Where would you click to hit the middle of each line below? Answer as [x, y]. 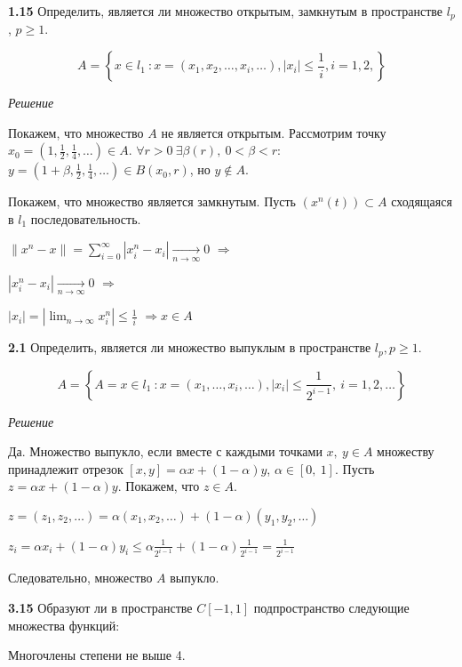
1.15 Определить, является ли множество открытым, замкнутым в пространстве [226, 11]
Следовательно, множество [80, 578]
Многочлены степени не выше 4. [97, 655]
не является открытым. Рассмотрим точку [274, 132]
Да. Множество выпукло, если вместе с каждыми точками [165, 451]
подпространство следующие [331, 608]
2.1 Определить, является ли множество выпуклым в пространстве [190, 347]
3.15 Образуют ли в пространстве [100, 608]
